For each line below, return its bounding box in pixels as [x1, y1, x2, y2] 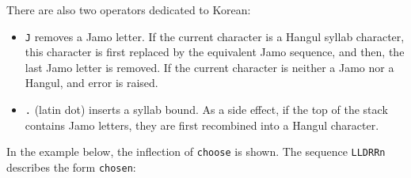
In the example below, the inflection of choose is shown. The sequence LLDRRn [6, 143, 386, 160]
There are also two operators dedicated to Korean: [6, 2, 251, 17]
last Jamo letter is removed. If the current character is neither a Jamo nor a [25, 59, 394, 75]
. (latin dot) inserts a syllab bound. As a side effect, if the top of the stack [25, 101, 388, 118]
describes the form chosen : [6, 158, 136, 175]
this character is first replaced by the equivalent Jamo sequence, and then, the [25, 44, 405, 60]
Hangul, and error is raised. [25, 74, 158, 91]
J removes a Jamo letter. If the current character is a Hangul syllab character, [25, 28, 405, 44]
